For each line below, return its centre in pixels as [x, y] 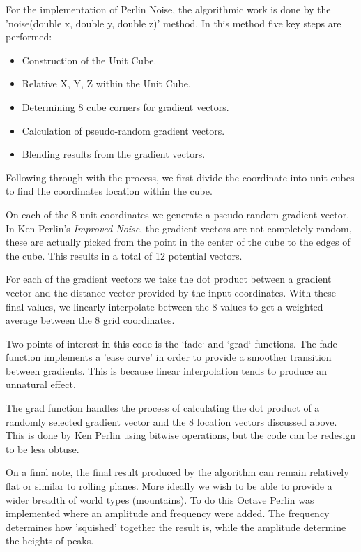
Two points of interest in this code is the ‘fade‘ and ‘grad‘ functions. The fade [171, 343]
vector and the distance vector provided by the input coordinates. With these [171, 292]
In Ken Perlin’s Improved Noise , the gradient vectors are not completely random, [179, 228]
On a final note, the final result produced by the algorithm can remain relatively [177, 472]
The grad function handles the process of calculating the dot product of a [163, 408]
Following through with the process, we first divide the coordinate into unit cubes [180, 177]
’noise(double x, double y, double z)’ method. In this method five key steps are [174, 23]
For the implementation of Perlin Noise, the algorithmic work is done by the [168, 9]
